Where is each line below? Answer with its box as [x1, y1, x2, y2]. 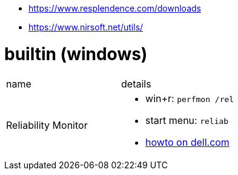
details [121, 77, 151, 90]
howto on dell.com [145, 136, 230, 148]
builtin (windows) [4, 43, 148, 64]
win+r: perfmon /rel [145, 92, 234, 105]
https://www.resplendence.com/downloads [28, 3, 201, 13]
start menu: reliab [145, 114, 229, 126]
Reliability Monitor [6, 118, 88, 131]
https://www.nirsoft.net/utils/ [28, 22, 144, 32]
